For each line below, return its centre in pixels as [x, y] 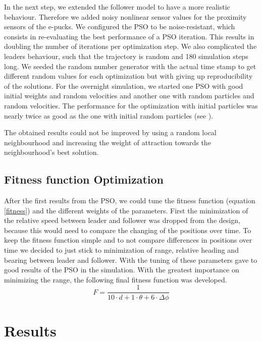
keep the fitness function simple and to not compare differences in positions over [128, 240]
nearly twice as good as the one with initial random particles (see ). [109, 115]
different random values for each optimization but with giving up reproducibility [128, 76]
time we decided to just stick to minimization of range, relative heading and [121, 250]
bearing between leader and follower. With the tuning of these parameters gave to [131, 260]
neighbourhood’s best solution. [51, 152]
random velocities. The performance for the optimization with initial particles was [131, 105]
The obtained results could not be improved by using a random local [110, 132]
